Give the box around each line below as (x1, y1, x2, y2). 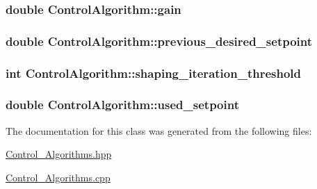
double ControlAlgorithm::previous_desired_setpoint (6, 32, 313, 49)
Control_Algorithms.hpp (6, 147, 112, 161)
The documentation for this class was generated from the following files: (6, 123, 312, 138)
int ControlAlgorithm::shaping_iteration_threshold (6, 64, 301, 81)
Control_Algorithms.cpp (6, 170, 111, 184)
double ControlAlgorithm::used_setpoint (6, 96, 239, 113)
